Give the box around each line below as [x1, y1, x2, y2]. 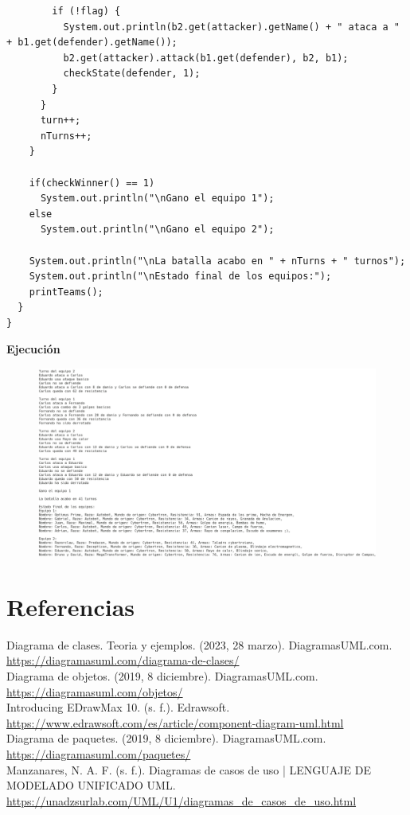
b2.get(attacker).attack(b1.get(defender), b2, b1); [63, 52, 349, 64]
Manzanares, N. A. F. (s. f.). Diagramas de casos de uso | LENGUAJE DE [6, 761, 371, 778]
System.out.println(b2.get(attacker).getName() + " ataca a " [63, 21, 400, 33]
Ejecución [6, 341, 61, 357]
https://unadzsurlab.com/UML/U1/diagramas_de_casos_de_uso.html [6, 792, 357, 809]
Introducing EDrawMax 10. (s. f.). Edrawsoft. [6, 699, 230, 716]
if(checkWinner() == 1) [29, 177, 155, 189]
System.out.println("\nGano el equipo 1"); [40, 193, 275, 205]
